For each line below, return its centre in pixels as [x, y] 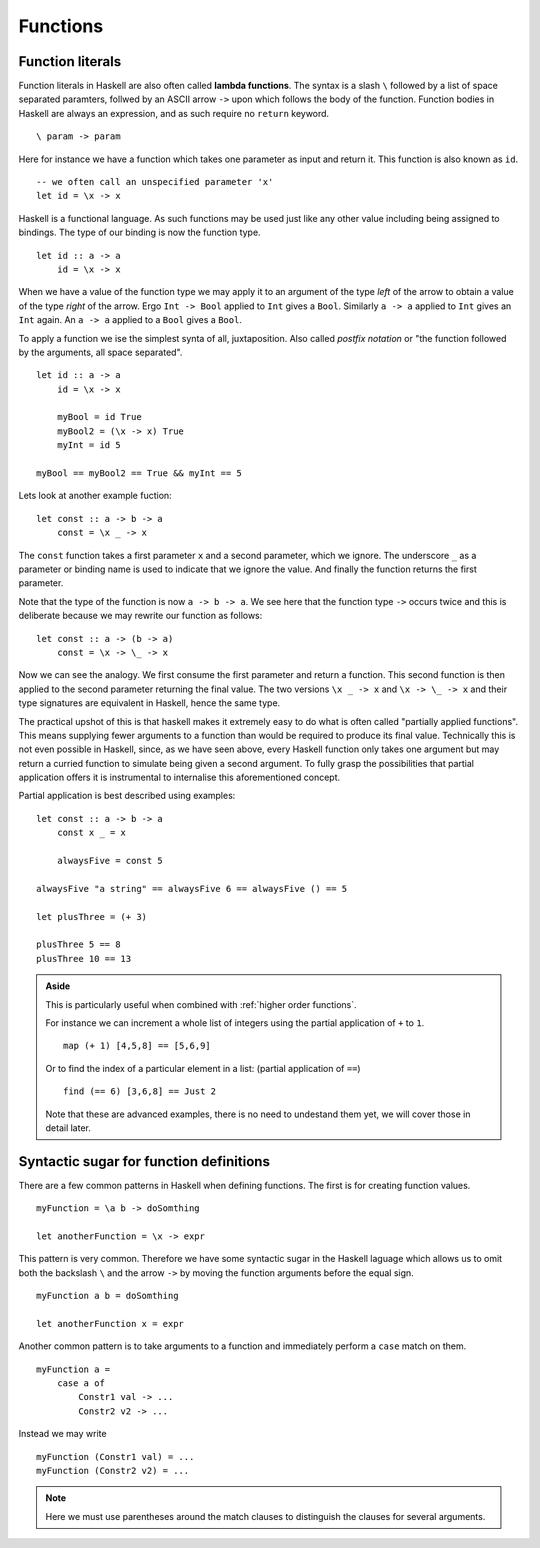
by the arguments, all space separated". [100, 352]
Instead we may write [62, 1434]
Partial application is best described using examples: [127, 796]
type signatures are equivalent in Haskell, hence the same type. [149, 703]
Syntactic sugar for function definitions [144, 1161]
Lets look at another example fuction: [95, 496]
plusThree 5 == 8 [78, 944]
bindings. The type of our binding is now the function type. [139, 232]
